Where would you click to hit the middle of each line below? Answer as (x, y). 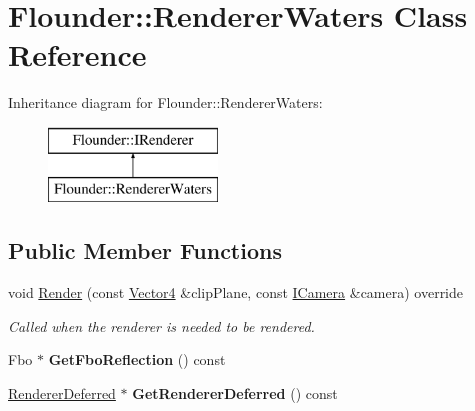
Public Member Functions (145, 250)
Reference (77, 54)
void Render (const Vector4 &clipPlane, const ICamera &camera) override (236, 292)
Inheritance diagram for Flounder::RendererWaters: (165, 102)
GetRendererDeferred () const (235, 393)
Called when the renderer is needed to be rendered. (161, 325)
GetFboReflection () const (137, 359)
